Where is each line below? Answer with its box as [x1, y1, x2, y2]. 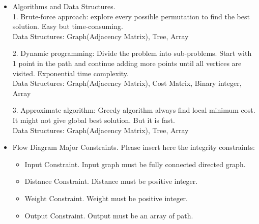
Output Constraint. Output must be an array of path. [24, 210, 193, 220]
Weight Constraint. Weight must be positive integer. [24, 193, 188, 203]
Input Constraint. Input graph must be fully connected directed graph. [24, 158, 246, 169]
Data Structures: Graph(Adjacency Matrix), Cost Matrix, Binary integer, [12, 78, 242, 88]
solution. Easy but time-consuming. [12, 21, 123, 31]
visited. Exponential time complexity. [12, 68, 129, 78]
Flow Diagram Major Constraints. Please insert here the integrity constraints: [12, 142, 255, 152]
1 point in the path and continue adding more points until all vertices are [12, 57, 242, 68]
